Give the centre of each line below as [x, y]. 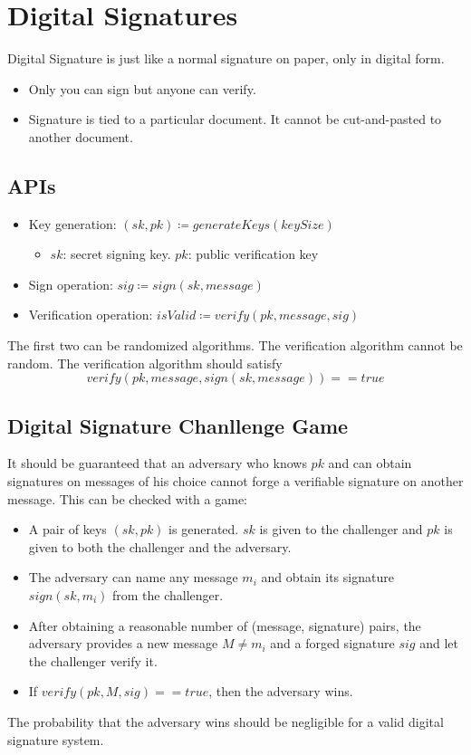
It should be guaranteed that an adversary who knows [157, 463]
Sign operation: [71, 284]
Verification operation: [91, 315]
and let [439, 643]
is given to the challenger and [341, 529]
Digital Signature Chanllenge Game [178, 425]
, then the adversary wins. [281, 691]
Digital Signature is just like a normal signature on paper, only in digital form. [226, 58]
